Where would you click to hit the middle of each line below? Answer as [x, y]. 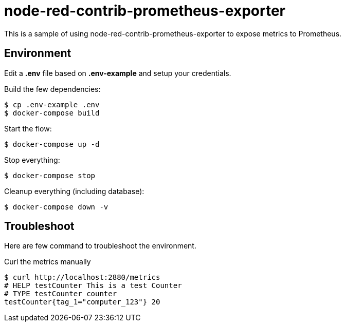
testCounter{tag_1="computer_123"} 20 [82, 302]
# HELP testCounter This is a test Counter [93, 286]
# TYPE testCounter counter [61, 294]
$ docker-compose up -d [52, 144]
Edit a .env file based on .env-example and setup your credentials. [118, 73]
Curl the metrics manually [48, 262]
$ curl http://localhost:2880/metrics [82, 277]
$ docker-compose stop [50, 175]
